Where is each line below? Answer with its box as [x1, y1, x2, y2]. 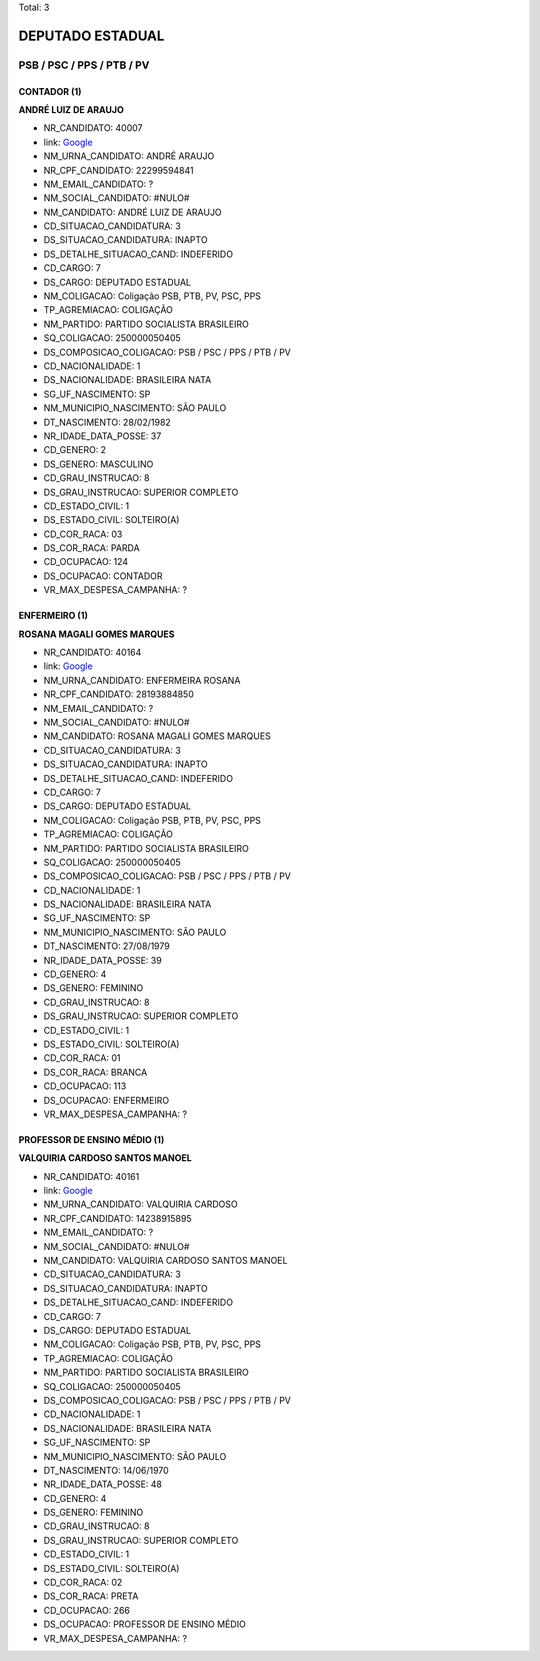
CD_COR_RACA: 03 [43, 528, 123, 540]
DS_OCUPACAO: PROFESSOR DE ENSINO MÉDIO [43, 1618, 247, 1630]
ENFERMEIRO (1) [18, 610, 89, 622]
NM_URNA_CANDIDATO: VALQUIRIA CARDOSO [43, 1198, 239, 1210]
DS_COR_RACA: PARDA [43, 542, 140, 554]
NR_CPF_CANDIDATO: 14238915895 [43, 1212, 192, 1224]
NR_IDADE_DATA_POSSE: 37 [43, 430, 162, 442]
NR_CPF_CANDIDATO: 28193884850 [43, 688, 194, 700]
